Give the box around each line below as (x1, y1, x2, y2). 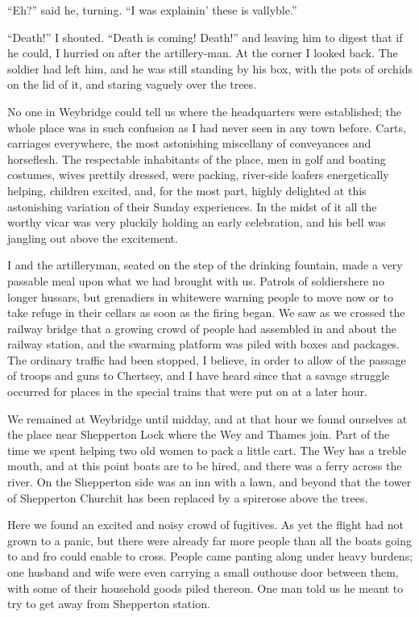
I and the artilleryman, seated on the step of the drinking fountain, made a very (7, 256, 403, 273)
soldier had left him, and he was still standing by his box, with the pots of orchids (7, 60, 413, 77)
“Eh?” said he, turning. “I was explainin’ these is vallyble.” (7, 2, 297, 18)
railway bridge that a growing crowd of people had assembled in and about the (7, 319, 396, 336)
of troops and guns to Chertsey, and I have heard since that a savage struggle (7, 367, 390, 384)
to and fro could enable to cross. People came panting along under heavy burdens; (7, 548, 413, 565)
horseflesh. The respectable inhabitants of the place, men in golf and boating (7, 150, 386, 167)
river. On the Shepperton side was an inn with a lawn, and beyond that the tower (7, 473, 412, 490)
